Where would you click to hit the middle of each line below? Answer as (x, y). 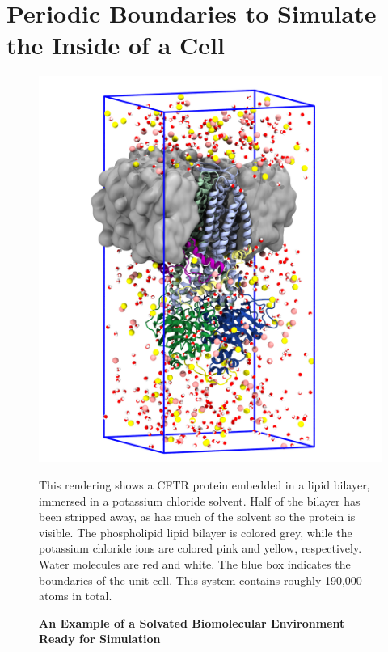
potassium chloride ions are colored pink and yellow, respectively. (200, 548)
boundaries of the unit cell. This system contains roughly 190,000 (200, 580)
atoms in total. (76, 596)
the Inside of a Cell (116, 45)
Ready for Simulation (100, 639)
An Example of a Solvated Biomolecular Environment (192, 622)
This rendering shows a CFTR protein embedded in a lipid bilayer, (205, 485)
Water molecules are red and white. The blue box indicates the (195, 563)
